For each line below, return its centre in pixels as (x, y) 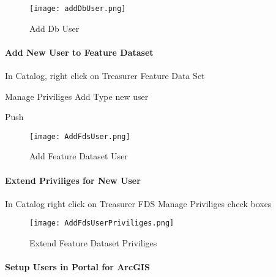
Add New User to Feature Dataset (79, 52)
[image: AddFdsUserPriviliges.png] (102, 223)
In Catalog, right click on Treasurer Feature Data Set (105, 76)
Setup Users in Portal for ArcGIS (77, 267)
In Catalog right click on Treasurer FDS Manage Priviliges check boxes (138, 203)
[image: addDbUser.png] (78, 9)
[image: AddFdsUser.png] (80, 136)
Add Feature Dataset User (79, 156)
